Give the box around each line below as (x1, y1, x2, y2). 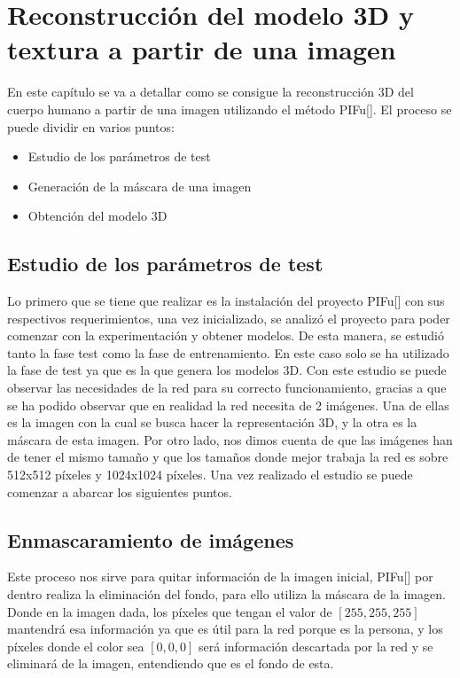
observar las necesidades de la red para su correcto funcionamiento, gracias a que (7, 378, 447, 397)
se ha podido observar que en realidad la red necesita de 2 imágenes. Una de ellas (7, 395, 449, 414)
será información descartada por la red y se (199, 636, 433, 655)
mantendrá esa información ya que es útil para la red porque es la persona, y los (7, 620, 443, 638)
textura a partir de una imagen (7, 31, 396, 67)
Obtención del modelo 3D (27, 207, 168, 225)
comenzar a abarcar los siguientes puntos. (7, 482, 232, 501)
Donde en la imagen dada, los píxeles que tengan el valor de (7, 602, 332, 620)
